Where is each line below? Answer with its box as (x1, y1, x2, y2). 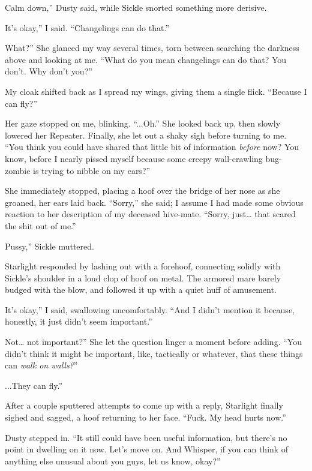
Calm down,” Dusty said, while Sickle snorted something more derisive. (5, 1, 267, 13)
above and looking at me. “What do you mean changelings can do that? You (5, 53, 287, 65)
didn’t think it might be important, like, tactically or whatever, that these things (5, 347, 303, 359)
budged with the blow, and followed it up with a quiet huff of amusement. (5, 283, 277, 296)
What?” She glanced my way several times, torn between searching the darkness (5, 41, 299, 54)
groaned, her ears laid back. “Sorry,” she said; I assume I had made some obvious (5, 196, 304, 208)
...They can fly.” (5, 379, 63, 391)
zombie (5, 164, 31, 176)
